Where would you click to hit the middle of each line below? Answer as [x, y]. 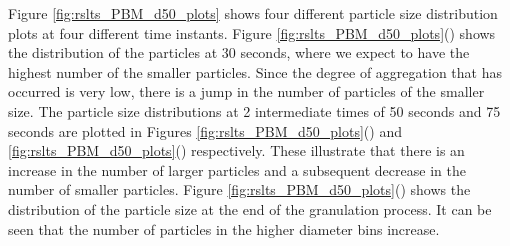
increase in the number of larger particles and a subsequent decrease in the [237, 169]
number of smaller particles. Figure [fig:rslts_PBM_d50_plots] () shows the [239, 189]
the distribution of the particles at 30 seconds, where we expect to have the [239, 52]
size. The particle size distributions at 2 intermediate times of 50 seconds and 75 [254, 110]
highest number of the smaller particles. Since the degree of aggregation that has [255, 71]
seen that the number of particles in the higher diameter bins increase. [224, 228]
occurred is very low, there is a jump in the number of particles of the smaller [246, 91]
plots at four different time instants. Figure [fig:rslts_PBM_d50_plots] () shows [252, 32]
